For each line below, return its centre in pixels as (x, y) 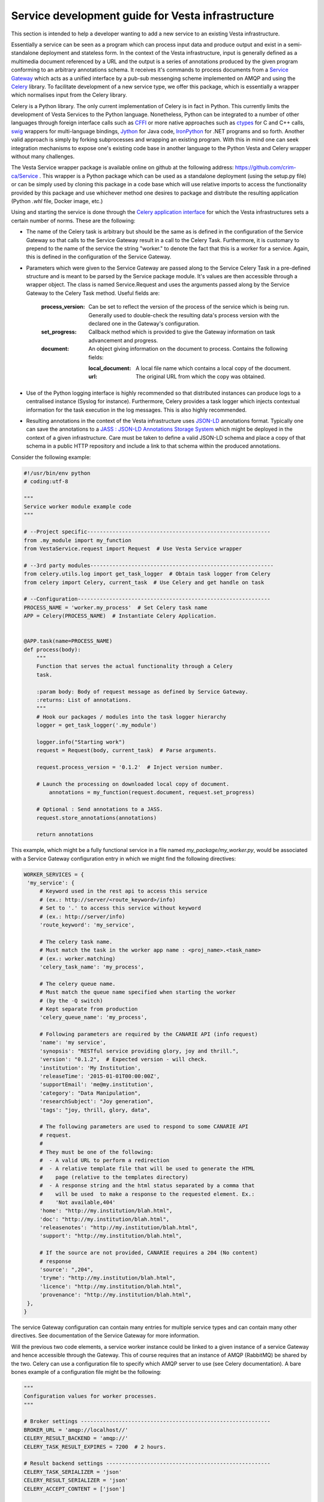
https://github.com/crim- (265, 168)
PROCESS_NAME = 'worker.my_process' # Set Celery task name (115, 607)
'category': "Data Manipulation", (90, 1093)
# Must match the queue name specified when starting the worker (138, 992)
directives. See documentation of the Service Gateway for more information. (105, 1336)
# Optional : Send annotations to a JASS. (100, 809)
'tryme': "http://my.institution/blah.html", (108, 1278)
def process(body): (52, 649)
